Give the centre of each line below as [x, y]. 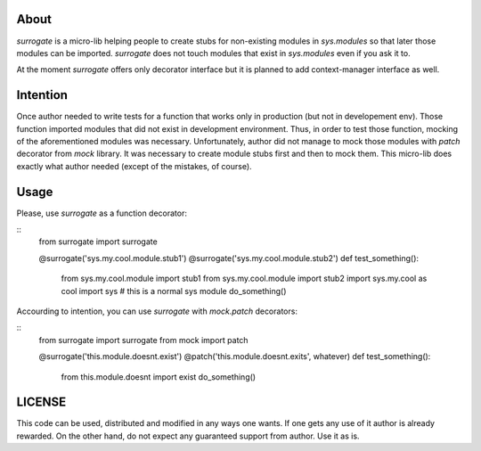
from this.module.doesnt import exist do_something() [159, 377]
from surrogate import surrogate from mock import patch [143, 340]
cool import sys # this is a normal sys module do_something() [174, 291]
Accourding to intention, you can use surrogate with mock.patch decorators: [157, 311]
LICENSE [41, 402]
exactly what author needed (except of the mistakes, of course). [135, 166]
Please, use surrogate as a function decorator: [102, 213]
